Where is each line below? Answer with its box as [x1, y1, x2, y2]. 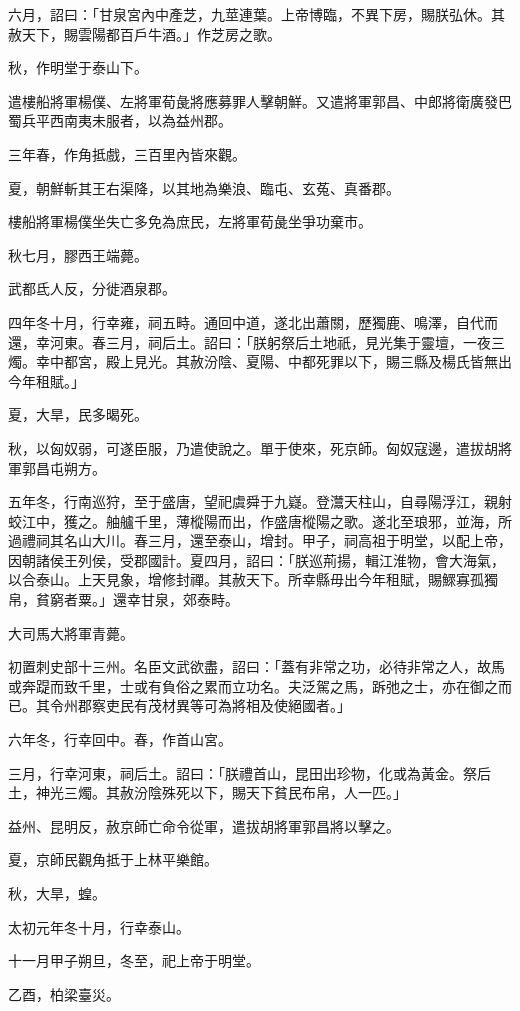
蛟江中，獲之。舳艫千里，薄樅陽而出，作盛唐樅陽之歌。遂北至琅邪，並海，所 [8, 510, 512, 531]
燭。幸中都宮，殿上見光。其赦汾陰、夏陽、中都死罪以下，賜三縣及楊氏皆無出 [8, 351, 512, 372]
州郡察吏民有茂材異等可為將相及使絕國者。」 [63, 695, 351, 716]
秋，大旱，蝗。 [8, 883, 106, 903]
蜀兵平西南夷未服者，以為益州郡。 [8, 110, 232, 131]
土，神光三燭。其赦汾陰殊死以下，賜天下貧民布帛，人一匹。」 [8, 782, 407, 803]
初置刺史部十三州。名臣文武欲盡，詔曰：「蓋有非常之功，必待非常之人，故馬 [8, 656, 505, 677]
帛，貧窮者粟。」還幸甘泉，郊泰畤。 [8, 589, 239, 610]
